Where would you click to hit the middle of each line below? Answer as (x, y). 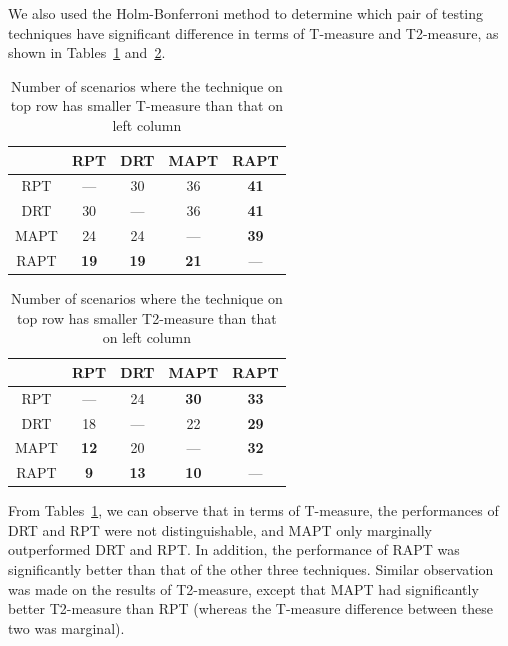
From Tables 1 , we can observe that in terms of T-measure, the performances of (253, 510)
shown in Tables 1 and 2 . (87, 52)
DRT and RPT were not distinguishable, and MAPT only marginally (220, 529)
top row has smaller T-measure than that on (146, 105)
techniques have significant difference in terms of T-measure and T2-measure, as (253, 32)
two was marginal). (66, 627)
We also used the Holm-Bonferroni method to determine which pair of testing (246, 13)
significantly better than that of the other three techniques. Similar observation (251, 569)
